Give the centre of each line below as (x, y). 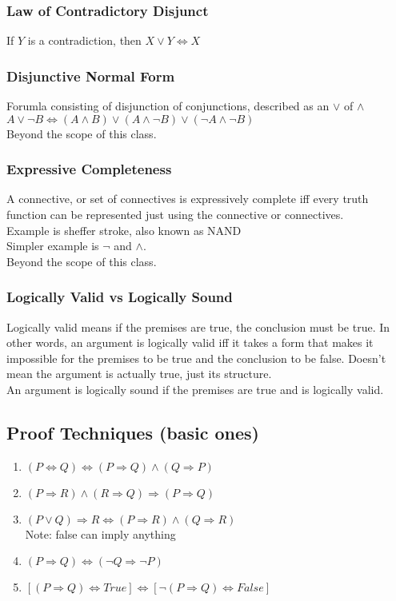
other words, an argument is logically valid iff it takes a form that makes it (190, 342)
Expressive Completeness (89, 169)
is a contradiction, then (84, 40)
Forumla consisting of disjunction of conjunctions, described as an (168, 106)
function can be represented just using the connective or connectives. (175, 215)
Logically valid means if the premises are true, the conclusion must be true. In (198, 326)
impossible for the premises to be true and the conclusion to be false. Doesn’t (196, 358)
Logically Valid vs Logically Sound (120, 297)
